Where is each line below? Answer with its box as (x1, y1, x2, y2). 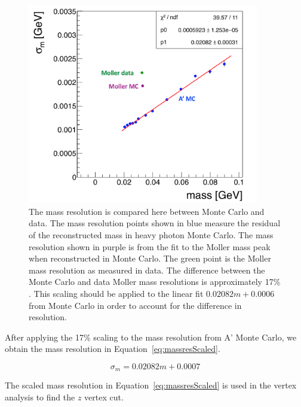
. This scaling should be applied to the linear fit (29, 287, 204, 300)
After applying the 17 (5, 330, 84, 343)
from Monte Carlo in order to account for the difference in (29, 299, 242, 311)
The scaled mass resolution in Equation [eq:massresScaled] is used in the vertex (5, 379, 297, 391)
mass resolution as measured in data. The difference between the (29, 263, 265, 276)
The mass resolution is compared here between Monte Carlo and (29, 205, 265, 217)
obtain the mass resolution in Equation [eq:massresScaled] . (5, 342, 220, 355)
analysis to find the (5, 391, 75, 403)
